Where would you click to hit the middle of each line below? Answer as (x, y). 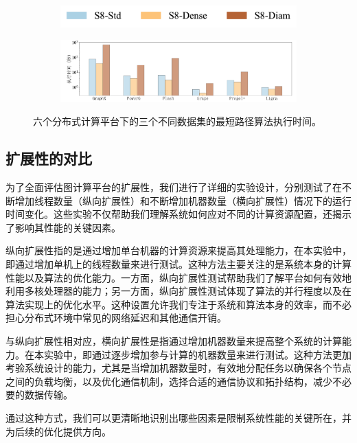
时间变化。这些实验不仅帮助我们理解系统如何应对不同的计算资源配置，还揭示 (178, 214)
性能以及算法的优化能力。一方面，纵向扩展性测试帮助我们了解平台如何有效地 (178, 277)
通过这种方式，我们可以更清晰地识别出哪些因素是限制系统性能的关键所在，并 (178, 417)
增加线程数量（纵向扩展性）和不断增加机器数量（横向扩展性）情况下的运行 (183, 200)
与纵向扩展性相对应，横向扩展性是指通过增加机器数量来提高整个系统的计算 (174, 340)
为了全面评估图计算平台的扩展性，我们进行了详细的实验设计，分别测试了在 (174, 187)
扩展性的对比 (49, 158)
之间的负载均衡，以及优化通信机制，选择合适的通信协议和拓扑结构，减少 (169, 381)
